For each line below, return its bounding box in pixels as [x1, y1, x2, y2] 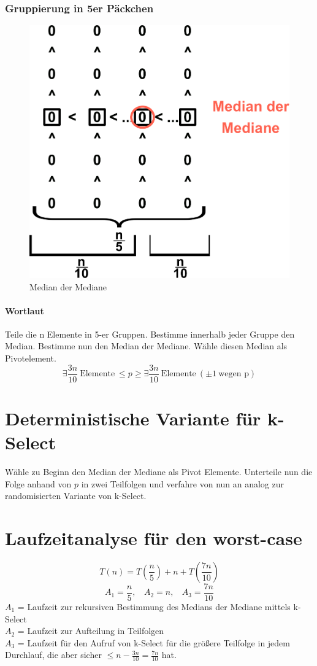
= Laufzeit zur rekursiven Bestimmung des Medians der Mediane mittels [17, 600, 291, 613]
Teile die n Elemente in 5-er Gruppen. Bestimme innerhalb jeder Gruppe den [5, 327, 295, 340]
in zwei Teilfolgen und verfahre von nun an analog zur [81, 477, 285, 490]
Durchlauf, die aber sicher [5, 648, 102, 661]
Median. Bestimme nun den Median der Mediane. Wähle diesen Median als [5, 339, 288, 352]
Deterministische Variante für [5, 405, 261, 430]
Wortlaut [5, 304, 44, 317]
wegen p [218, 370, 249, 379]
